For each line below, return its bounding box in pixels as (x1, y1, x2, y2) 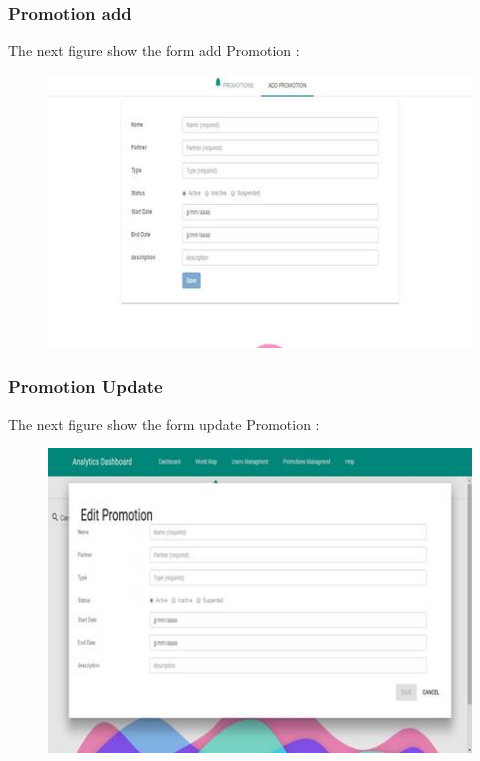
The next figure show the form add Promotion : (8, 40, 300, 61)
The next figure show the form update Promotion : (8, 413, 320, 434)
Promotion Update (8, 374, 163, 399)
